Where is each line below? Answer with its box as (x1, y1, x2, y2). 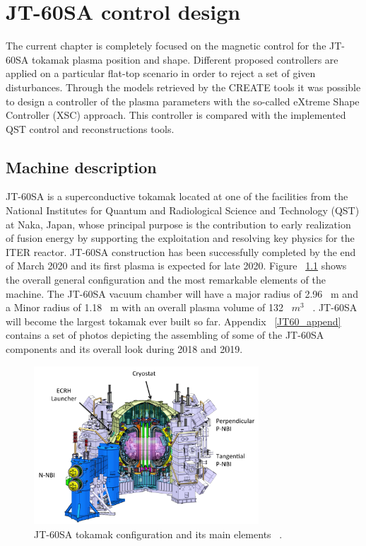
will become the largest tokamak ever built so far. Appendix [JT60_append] (6, 313, 341, 328)
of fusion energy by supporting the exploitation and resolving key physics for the (6, 231, 355, 245)
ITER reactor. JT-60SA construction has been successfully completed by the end (6, 244, 356, 259)
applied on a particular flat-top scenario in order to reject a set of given (6, 66, 316, 81)
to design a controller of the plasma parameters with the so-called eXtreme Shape (6, 93, 360, 108)
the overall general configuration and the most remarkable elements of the (6, 272, 326, 287)
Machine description (6, 156, 157, 178)
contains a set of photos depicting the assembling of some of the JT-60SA (6, 327, 324, 342)
